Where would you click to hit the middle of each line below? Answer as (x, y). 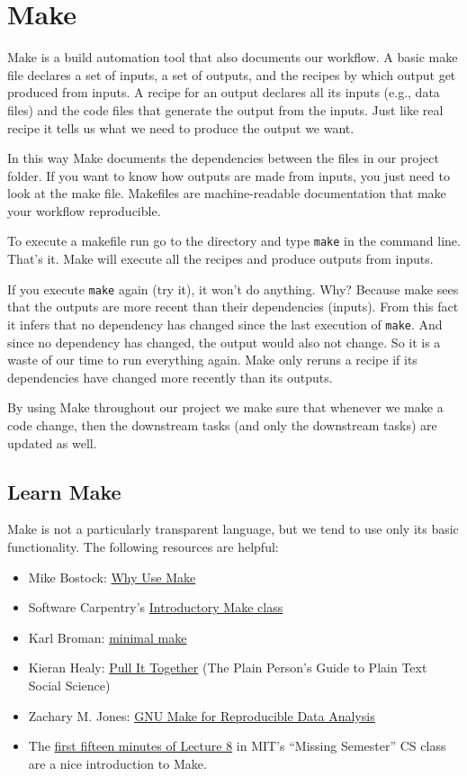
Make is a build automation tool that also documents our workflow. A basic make (233, 57)
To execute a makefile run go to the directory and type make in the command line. (234, 241)
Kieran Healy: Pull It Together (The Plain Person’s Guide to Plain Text (228, 668)
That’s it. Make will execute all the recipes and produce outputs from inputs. (220, 259)
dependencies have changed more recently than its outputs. (170, 377)
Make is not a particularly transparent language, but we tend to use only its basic (233, 529)
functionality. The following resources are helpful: (143, 546)
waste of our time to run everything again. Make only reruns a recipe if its (212, 360)
